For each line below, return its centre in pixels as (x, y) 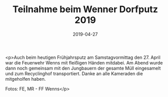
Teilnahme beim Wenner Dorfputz (85, 9)
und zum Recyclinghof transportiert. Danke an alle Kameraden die (74, 73)
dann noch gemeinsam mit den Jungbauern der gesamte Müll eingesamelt (83, 68)
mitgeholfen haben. (26, 79)
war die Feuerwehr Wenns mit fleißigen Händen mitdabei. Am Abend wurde (84, 62)
